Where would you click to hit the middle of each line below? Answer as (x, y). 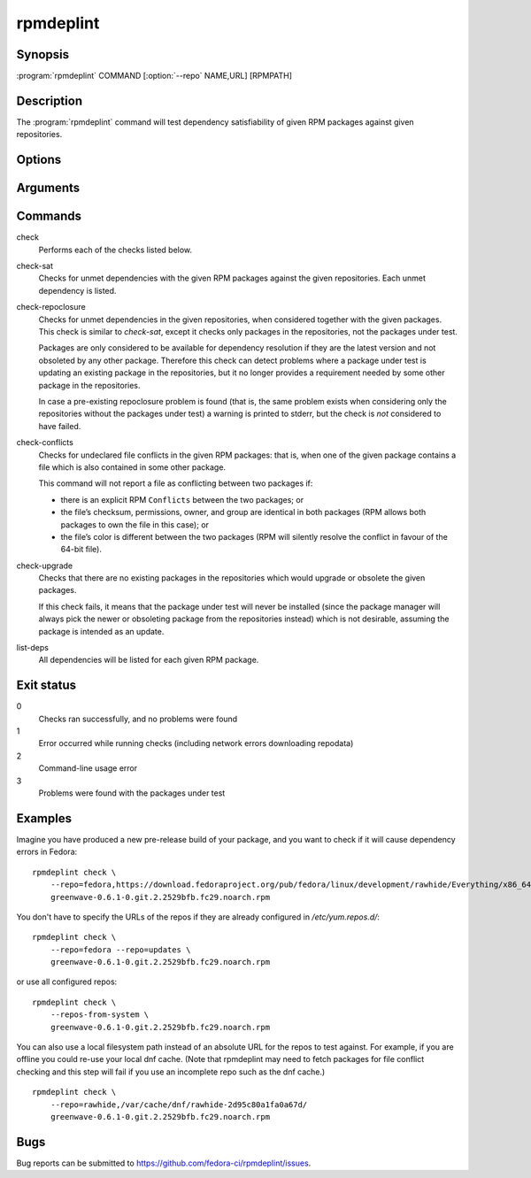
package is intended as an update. (101, 631)
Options (39, 160)
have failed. (60, 426)
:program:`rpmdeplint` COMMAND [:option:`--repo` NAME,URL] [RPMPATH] (154, 76)
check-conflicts (45, 443)
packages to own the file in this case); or (135, 524)
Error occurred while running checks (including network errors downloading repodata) (196, 743)
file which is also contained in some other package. (132, 467)
